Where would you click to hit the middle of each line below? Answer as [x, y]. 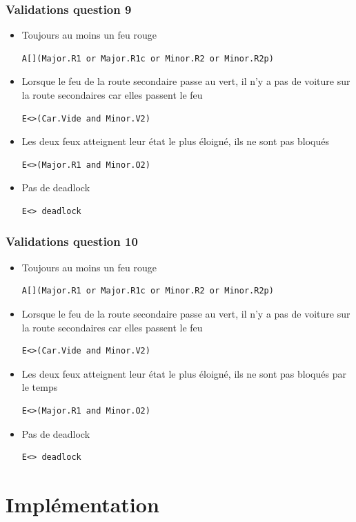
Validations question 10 [72, 241]
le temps [40, 387]
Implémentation [82, 504]
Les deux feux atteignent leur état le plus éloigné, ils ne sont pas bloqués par [184, 373]
